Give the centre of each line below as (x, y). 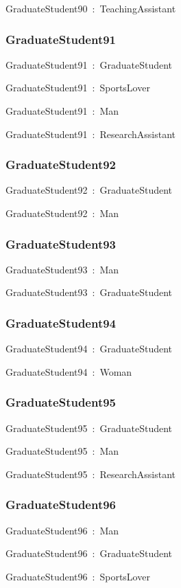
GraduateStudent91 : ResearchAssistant (91, 134)
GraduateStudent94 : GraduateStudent (89, 349)
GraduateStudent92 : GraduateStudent (89, 190)
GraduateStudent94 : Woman (69, 371)
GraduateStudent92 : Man (62, 213)
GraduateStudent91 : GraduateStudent (89, 64)
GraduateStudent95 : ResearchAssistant (91, 474)
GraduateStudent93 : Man (62, 269)
